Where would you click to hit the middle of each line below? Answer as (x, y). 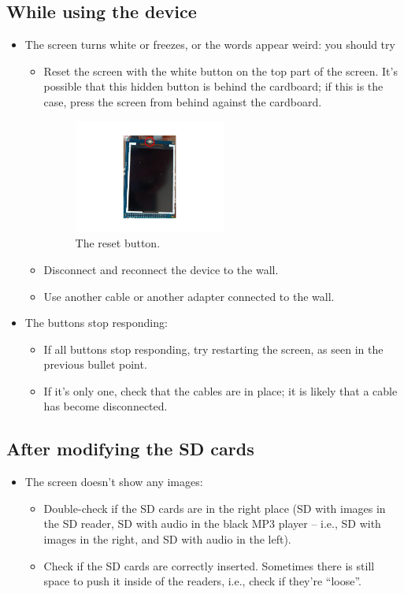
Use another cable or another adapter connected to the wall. (189, 296)
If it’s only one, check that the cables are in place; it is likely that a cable (221, 390)
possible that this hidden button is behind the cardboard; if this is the (213, 86)
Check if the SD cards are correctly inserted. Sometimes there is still (209, 565)
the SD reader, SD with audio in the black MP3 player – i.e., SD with (212, 523)
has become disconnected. (106, 406)
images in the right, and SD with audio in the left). (167, 539)
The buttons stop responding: (96, 323)
